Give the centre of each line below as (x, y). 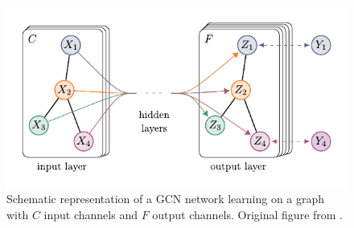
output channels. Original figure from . (248, 214)
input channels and (91, 214)
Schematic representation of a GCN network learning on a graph (166, 199)
